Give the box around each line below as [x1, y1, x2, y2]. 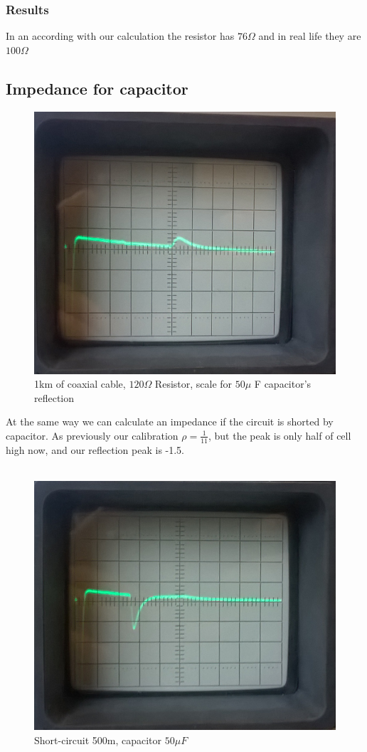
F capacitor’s [254, 376, 312, 391]
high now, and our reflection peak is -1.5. [6, 442, 185, 457]
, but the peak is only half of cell [208, 428, 351, 443]
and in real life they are [258, 28, 361, 43]
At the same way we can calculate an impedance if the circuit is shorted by [6, 414, 334, 429]
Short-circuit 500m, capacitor [34, 732, 162, 747]
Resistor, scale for [154, 376, 233, 391]
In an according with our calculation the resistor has [6, 28, 235, 43]
